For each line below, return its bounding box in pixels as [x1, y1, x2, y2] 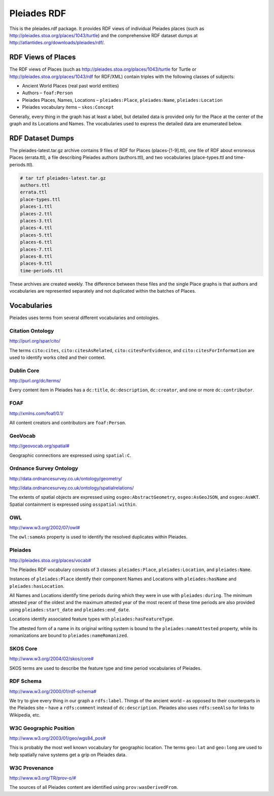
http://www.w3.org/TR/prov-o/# [9, 775, 76, 781]
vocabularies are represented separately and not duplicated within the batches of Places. [9, 288, 196, 294]
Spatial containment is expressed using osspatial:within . [9, 501, 137, 507]
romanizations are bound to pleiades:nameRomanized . [9, 633, 129, 639]
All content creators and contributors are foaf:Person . [9, 419, 126, 425]
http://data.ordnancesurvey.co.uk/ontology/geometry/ [9, 475, 122, 481]
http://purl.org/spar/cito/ [9, 338, 61, 344]
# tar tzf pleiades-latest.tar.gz [20, 175, 106, 181]
